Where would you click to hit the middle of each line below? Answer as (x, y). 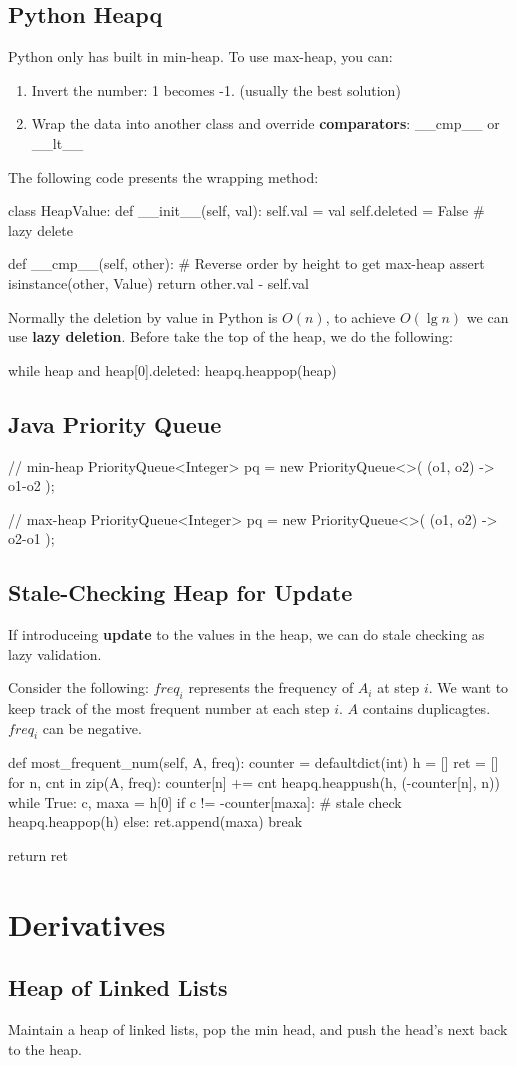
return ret (38, 854)
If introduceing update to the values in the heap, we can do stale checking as (246, 634)
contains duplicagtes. (426, 708)
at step (398, 687)
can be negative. (92, 727)
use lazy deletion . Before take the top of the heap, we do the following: (230, 336)
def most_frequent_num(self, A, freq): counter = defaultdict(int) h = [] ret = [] (253, 762)
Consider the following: (78, 687)
